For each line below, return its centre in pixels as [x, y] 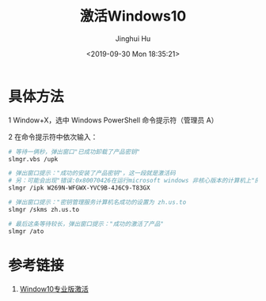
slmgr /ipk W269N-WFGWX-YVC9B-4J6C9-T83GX [79, 188]
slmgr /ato [26, 231]
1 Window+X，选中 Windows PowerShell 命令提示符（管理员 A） [113, 120]
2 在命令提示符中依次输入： [53, 137]
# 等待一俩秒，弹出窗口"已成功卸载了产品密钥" [74, 152]
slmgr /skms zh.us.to [44, 209]
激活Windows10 [133, 16]
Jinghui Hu [133, 38]
